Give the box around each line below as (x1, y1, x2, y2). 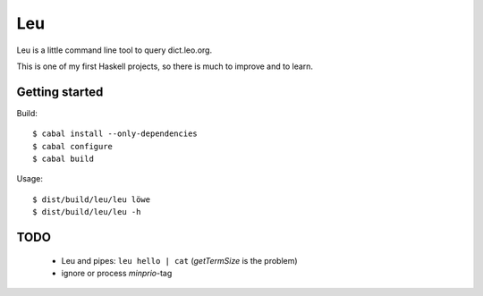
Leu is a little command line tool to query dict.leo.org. (16, 45, 213, 55)
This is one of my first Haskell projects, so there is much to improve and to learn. (16, 61, 313, 72)
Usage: (16, 173, 44, 184)
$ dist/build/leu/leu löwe (32, 194, 151, 205)
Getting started (16, 84, 104, 99)
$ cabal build (32, 154, 94, 165)
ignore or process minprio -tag (61, 267, 173, 278)
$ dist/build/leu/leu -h (32, 207, 141, 217)
